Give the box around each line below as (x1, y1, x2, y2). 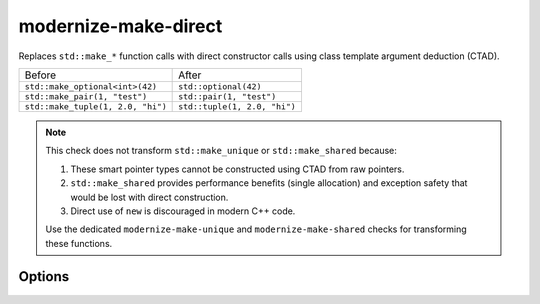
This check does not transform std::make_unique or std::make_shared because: (45, 145, 397, 157)
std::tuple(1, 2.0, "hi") (178, 101, 297, 112)
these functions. (45, 237, 113, 249)
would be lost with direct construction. (70, 191, 229, 203)
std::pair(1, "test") (178, 91, 277, 102)
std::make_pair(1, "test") (24, 91, 148, 102)
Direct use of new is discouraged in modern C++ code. (70, 205, 296, 217)
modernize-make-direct (18, 15, 223, 37)
